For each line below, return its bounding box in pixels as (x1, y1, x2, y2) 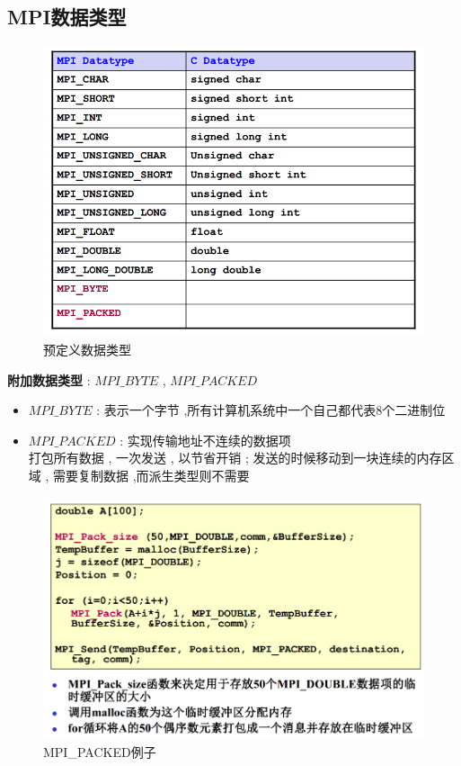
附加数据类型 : (7, 370, 91, 389)
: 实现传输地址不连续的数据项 (120, 430, 291, 449)
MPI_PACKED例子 (43, 742, 156, 761)
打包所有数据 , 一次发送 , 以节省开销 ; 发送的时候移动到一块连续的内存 (28, 448, 442, 467)
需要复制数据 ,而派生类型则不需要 (53, 465, 250, 484)
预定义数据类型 (43, 339, 131, 358)
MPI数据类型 (7, 3, 127, 31)
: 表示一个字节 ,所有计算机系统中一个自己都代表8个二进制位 (96, 401, 446, 419)
